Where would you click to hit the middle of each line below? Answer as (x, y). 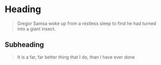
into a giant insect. (36, 28)
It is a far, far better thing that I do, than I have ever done (76, 57)
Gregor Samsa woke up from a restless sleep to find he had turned (87, 23)
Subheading (24, 45)
